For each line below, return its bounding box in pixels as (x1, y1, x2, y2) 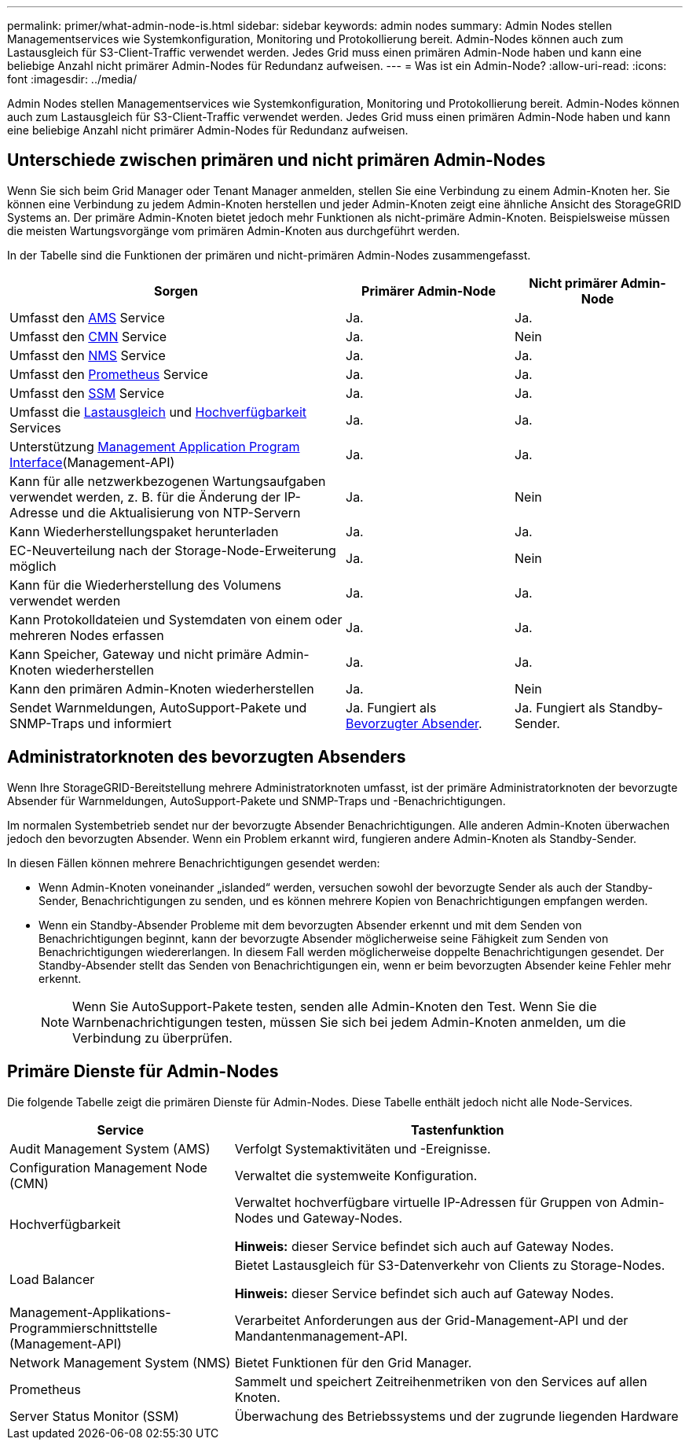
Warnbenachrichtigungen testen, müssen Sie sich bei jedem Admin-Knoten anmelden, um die (72, 1014, 626, 1030)
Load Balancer (9, 1271, 95, 1287)
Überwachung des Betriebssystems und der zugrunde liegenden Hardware (234, 1407, 679, 1424)
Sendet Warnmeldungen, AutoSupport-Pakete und (9, 699, 307, 716)
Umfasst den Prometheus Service (9, 366, 208, 382)
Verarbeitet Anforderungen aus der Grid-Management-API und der (234, 1312, 629, 1328)
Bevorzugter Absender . (346, 715, 482, 731)
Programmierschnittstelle (9, 1319, 158, 1336)
